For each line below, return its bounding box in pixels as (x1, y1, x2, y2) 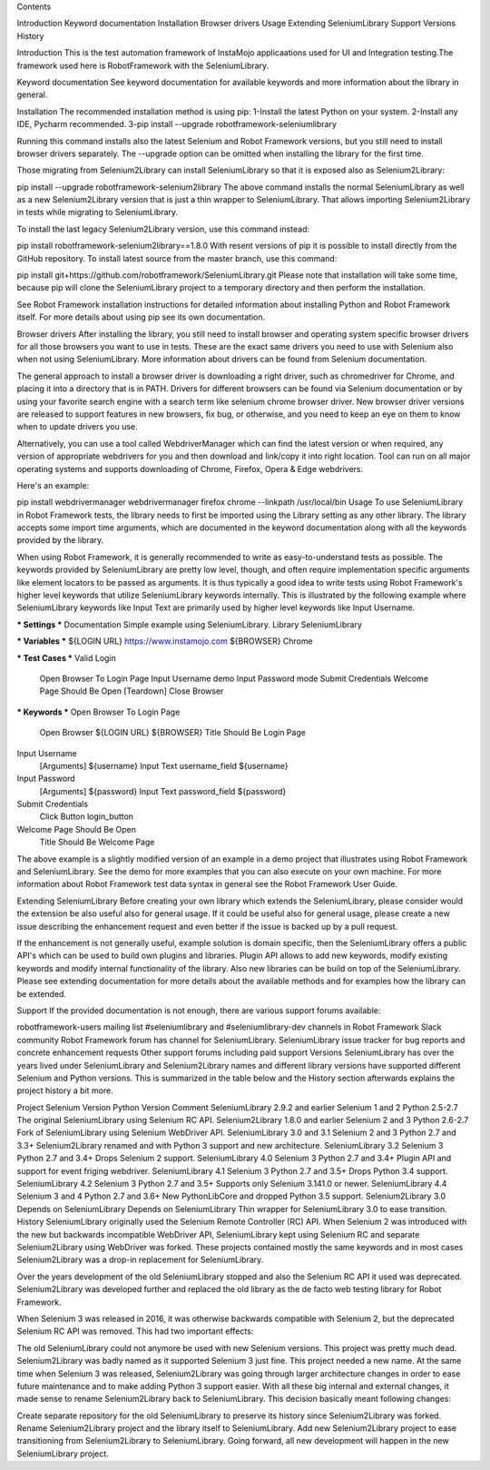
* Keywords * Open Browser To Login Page (16, 706, 181, 717)
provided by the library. (16, 535, 104, 546)
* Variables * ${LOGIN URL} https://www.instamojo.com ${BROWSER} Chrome (16, 636, 313, 646)
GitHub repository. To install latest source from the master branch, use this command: (16, 252, 338, 263)
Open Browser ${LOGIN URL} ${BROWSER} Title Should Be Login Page (39, 727, 306, 738)
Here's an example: (16, 479, 90, 490)
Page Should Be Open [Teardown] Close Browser (39, 686, 224, 696)
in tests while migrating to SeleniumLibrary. (16, 207, 179, 218)
